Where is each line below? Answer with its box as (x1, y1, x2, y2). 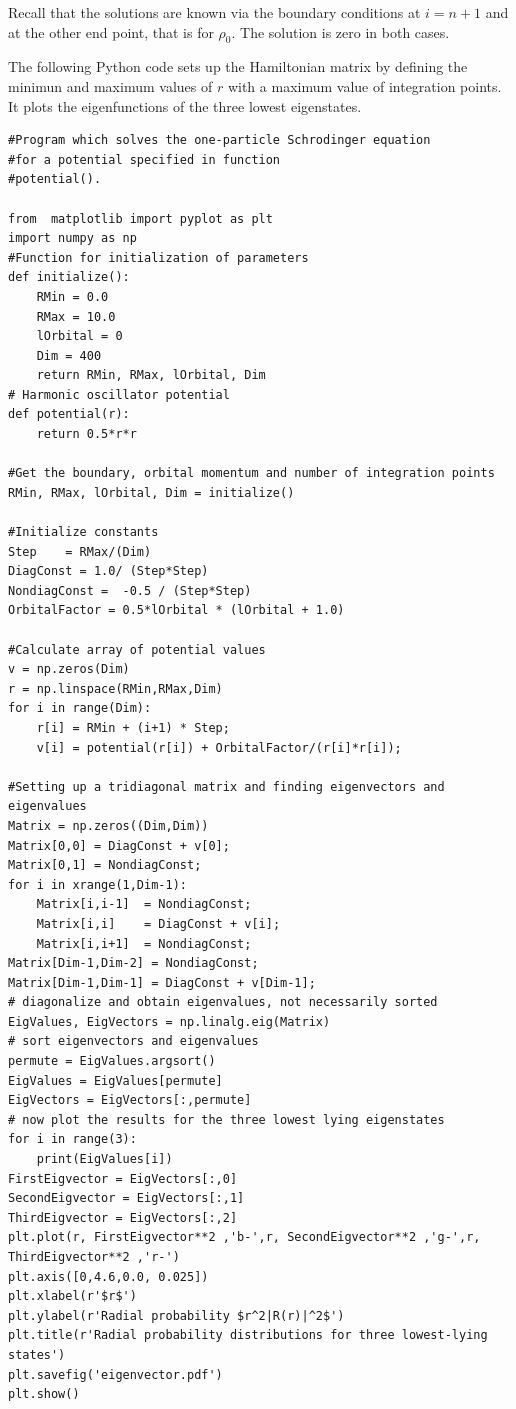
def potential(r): (8, 407, 130, 422)
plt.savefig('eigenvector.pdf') (8, 1367, 223, 1382)
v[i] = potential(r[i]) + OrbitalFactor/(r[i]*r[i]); (36, 740, 402, 755)
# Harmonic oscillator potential (8, 387, 230, 402)
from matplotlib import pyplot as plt (8, 211, 273, 226)
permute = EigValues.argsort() (8, 1054, 216, 1069)
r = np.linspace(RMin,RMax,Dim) (8, 681, 223, 696)
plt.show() (8, 1387, 80, 1402)
